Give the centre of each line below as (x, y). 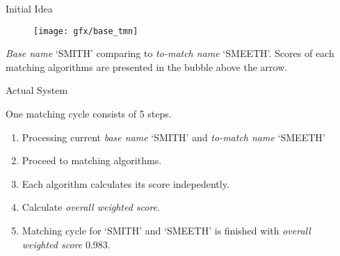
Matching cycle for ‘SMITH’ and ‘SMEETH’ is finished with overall (166, 230)
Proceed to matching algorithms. (92, 160)
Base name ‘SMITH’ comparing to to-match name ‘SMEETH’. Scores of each (170, 53)
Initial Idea (29, 8)
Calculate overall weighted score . (91, 207)
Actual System (37, 90)
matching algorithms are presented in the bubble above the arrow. (147, 66)
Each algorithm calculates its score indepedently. (126, 183)
